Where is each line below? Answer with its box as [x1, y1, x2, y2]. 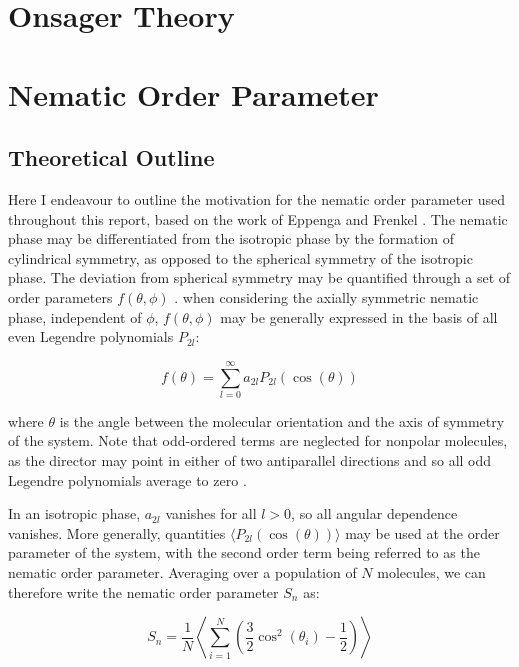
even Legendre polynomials [8, 326, 174, 347]
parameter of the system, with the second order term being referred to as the [8, 542, 480, 563]
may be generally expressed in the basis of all [220, 306, 498, 327]
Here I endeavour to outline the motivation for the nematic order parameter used [8, 188, 505, 209]
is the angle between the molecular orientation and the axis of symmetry [59, 410, 505, 431]
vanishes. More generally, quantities [8, 522, 226, 543]
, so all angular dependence [291, 503, 458, 524]
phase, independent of [8, 306, 142, 327]
